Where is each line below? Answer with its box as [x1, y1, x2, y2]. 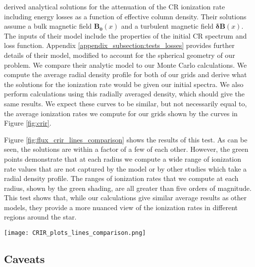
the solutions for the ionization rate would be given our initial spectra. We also [4, 79, 244, 89]
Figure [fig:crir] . [4, 118, 51, 128]
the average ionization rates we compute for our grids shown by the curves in [4, 108, 238, 118]
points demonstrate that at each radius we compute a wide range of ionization [4, 153, 242, 164]
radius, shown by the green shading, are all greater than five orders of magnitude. [4, 182, 252, 193]
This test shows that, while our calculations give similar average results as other [4, 192, 247, 203]
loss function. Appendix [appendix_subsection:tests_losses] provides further [4, 40, 235, 50]
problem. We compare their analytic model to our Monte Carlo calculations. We [4, 59, 247, 70]
